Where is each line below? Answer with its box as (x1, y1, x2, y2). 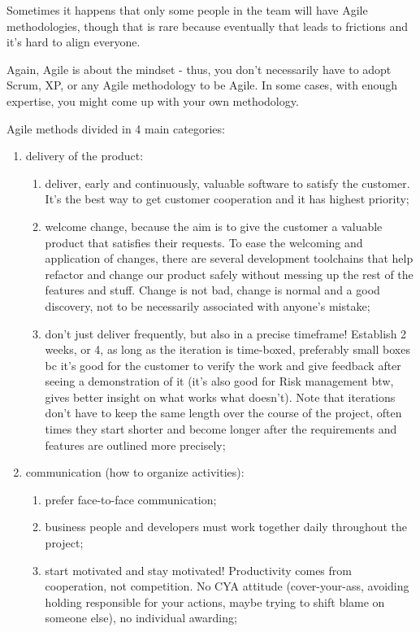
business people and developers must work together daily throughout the (45, 518, 408, 535)
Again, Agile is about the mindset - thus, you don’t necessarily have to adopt (6, 60, 392, 77)
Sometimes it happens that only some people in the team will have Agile (6, 2, 368, 18)
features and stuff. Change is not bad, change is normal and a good (45, 281, 380, 299)
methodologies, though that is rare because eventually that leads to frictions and (6, 17, 409, 34)
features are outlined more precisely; (45, 436, 226, 453)
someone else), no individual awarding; (45, 609, 237, 626)
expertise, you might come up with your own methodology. (6, 92, 299, 109)
